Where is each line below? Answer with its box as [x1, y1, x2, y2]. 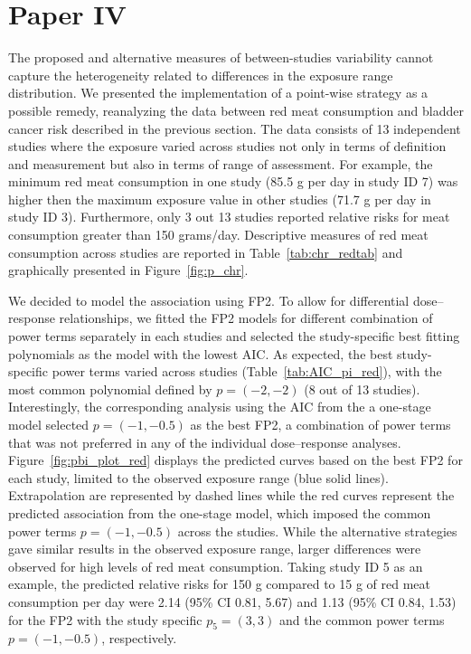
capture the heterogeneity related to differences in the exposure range [8, 65, 393, 84]
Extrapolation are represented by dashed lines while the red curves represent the [8, 486, 455, 505]
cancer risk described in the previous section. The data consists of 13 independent [8, 118, 461, 137]
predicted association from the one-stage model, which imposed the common [8, 503, 431, 522]
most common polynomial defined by [8, 379, 212, 398]
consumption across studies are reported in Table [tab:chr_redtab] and [8, 242, 403, 261]
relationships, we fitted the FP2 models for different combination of [59, 308, 433, 327]
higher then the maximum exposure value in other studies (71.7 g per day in [8, 189, 431, 208]
